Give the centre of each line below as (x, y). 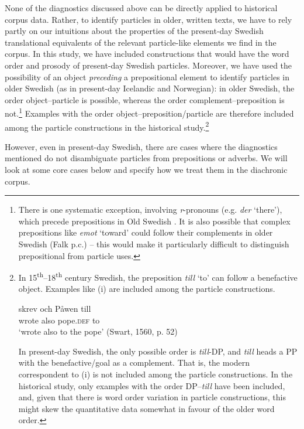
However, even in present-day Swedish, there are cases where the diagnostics (141, 146)
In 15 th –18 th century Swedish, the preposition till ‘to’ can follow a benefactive (158, 276)
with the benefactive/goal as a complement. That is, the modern (134, 362)
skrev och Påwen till (55, 309)
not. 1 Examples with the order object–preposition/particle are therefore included (149, 112)
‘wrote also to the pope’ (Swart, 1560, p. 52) (98, 331)
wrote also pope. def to (59, 320)
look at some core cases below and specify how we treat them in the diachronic (146, 170)
